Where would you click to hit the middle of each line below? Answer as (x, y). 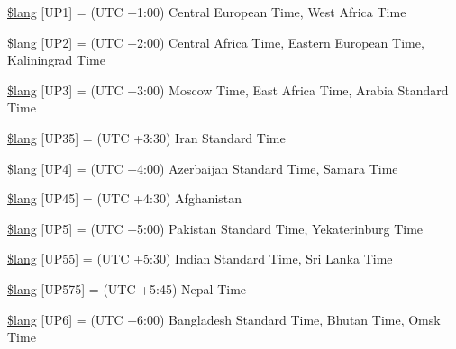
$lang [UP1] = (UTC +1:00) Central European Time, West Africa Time (207, 12)
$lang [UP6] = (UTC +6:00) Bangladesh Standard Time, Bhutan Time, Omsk (224, 319)
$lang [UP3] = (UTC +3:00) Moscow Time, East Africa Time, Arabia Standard (228, 89)
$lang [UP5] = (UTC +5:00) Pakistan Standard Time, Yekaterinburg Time (215, 228)
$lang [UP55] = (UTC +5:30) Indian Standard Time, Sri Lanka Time (200, 259)
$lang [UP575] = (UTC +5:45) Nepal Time (127, 288)
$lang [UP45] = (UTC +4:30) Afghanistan (125, 198)
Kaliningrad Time (56, 60)
